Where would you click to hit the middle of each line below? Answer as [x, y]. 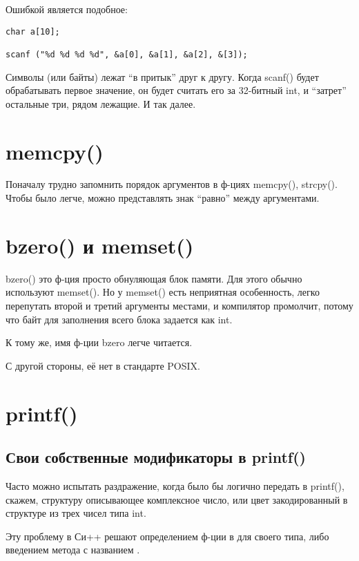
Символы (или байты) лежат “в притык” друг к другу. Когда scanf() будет [162, 76]
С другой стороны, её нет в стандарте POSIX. [103, 365]
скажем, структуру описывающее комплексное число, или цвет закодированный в [177, 499]
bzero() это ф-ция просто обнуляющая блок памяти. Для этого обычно [154, 278]
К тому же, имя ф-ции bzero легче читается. [99, 342]
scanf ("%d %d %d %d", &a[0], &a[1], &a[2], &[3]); [127, 54]
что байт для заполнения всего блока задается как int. [119, 319]
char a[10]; [33, 31]
